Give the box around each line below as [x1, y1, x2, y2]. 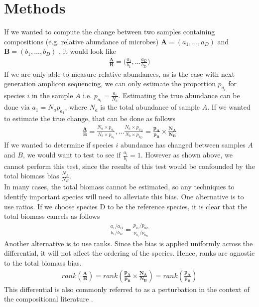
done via [4, 102, 30, 112]
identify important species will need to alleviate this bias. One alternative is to [4, 191, 244, 201]
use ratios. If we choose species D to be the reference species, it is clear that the [4, 201, 248, 211]
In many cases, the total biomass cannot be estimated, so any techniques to [4, 181, 235, 192]
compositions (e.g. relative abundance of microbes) [4, 36, 159, 46]
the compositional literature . [4, 294, 93, 304]
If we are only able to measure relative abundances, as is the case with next [4, 68, 235, 79]
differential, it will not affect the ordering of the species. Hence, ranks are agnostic [4, 248, 255, 258]
